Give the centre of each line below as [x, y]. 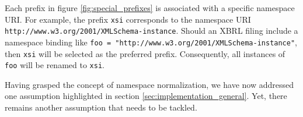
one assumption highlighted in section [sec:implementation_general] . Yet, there [146, 96]
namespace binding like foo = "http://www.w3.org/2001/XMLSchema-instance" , [151, 42]
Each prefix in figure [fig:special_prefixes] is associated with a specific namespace [150, 8]
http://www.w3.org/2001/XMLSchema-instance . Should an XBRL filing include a [151, 31]
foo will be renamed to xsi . [55, 65]
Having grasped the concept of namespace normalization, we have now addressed [149, 84]
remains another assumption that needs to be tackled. [101, 107]
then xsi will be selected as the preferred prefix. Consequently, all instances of [145, 53]
